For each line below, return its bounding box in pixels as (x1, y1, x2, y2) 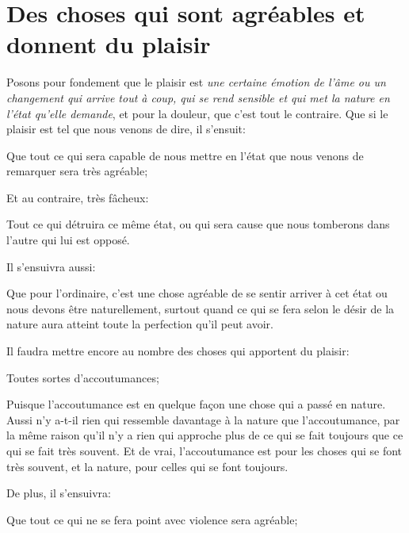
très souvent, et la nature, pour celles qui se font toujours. (6, 458, 289, 474)
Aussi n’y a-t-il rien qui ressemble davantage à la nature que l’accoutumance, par (6, 411, 400, 428)
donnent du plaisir (6, 28, 211, 60)
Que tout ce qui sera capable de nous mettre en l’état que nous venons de (6, 147, 364, 163)
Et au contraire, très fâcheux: (6, 189, 149, 205)
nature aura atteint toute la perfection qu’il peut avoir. (6, 316, 273, 332)
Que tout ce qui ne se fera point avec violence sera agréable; (6, 511, 298, 527)
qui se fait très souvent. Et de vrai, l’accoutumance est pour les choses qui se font (6, 443, 403, 458)
